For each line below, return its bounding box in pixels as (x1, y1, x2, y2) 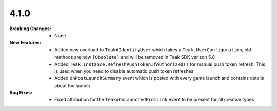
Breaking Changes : (9, 25, 51, 32)
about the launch (54, 82, 90, 89)
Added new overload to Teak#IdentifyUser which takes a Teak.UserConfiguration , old (54, 46, 251, 53)
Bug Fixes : (9, 90, 33, 96)
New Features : (9, 40, 42, 46)
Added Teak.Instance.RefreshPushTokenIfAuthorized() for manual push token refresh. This (54, 61, 265, 67)
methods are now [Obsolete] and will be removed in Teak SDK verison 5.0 (54, 54, 215, 60)
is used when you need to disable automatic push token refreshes (54, 68, 194, 74)
